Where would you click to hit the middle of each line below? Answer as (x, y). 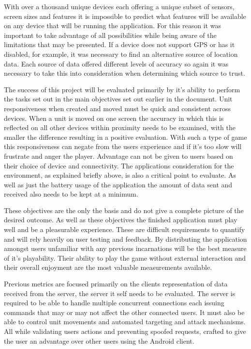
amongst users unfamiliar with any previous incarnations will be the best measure (125, 248)
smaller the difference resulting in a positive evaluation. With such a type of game (125, 137)
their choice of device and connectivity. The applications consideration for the (119, 165)
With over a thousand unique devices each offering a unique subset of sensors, (119, 6)
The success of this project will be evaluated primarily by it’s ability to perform (122, 89)
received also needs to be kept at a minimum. (71, 194)
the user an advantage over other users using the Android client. (99, 341)
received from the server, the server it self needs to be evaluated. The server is (120, 293)
